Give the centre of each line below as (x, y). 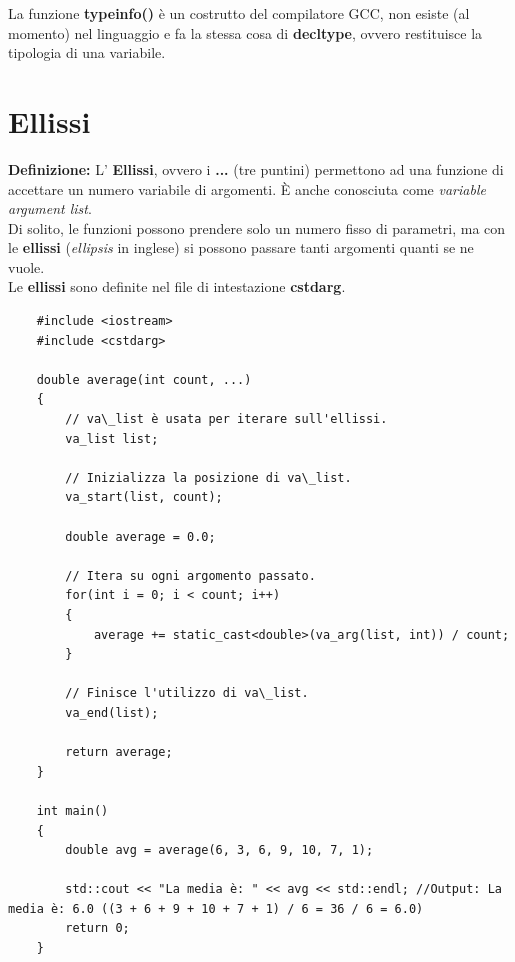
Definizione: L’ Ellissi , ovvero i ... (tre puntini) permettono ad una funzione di (256, 168)
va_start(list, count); (144, 497)
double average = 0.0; (140, 536)
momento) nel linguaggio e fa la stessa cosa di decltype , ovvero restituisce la (245, 32)
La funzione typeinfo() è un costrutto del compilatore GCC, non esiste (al (239, 13)
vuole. (26, 266)
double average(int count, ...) (144, 379)
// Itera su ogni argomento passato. (190, 575)
